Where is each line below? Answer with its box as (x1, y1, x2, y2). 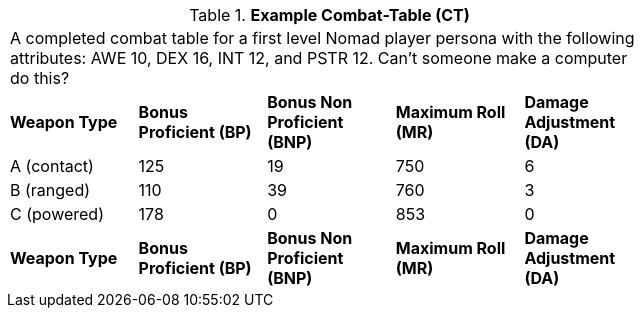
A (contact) (10, 156, 94, 176)
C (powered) (10, 204, 104, 224)
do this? (10, 68, 70, 88)
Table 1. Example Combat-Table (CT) (189, 5, 470, 25)
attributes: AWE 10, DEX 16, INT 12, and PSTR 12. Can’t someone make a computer (10, 48, 628, 68)
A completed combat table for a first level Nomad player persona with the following (10, 28, 635, 48)
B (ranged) (10, 180, 91, 200)
